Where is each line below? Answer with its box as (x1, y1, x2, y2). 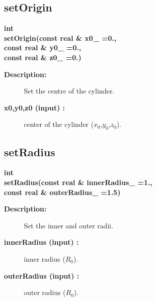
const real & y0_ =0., (4, 42, 81, 53)
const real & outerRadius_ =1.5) (4, 187, 121, 197)
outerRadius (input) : (4, 270, 79, 281)
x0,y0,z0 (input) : (4, 102, 65, 112)
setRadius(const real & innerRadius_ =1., (4, 177, 153, 187)
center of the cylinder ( (24, 119, 94, 129)
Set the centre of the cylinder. (24, 86, 115, 96)
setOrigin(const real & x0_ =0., (4, 32, 117, 43)
